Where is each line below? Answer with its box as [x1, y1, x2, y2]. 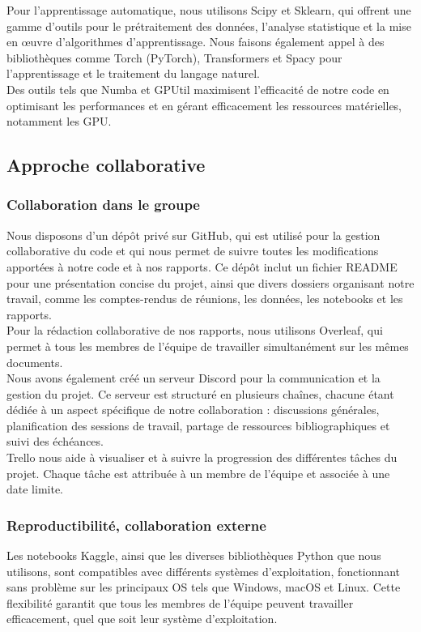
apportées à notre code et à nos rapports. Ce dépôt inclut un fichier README [6, 258, 398, 275]
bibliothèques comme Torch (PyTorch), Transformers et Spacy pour [6, 49, 342, 66]
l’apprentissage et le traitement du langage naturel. [6, 65, 260, 82]
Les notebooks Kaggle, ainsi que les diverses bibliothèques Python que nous [6, 547, 381, 564]
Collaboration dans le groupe [6, 194, 200, 215]
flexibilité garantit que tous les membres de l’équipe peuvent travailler [6, 594, 354, 611]
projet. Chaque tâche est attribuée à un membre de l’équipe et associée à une [6, 464, 390, 481]
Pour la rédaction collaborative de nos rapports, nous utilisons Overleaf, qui [6, 322, 383, 339]
